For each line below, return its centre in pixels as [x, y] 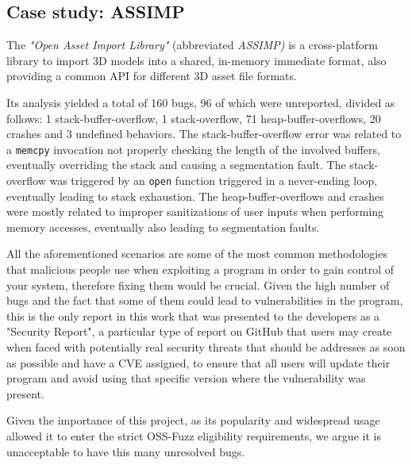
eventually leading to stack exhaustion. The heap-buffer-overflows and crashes [195, 196]
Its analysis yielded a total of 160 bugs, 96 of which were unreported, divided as [201, 102]
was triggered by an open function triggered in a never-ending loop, [214, 181]
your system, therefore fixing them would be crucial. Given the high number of [198, 284]
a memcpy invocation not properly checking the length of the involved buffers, [193, 149]
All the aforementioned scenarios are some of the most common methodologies [197, 254]
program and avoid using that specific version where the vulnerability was [186, 378]
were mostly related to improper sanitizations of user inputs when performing [195, 211]
